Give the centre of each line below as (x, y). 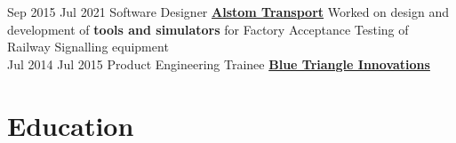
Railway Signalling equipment (88, 47)
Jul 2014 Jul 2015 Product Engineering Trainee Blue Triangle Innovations (219, 64)
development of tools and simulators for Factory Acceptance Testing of (208, 29)
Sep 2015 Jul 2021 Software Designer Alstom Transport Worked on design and (228, 12)
